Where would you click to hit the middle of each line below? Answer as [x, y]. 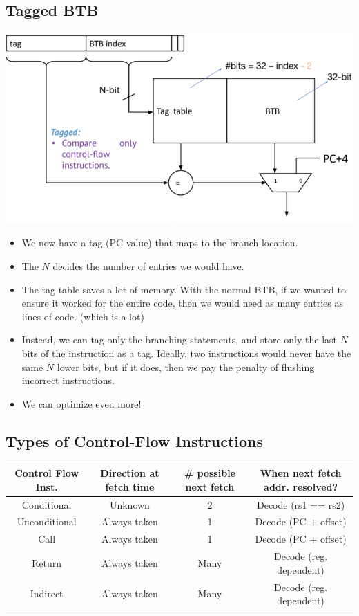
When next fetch [301, 473]
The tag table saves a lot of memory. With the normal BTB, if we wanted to [184, 289]
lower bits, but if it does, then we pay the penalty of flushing [186, 366]
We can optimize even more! [81, 403]
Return [47, 562]
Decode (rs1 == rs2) [301, 504]
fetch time [130, 486]
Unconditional [47, 522]
